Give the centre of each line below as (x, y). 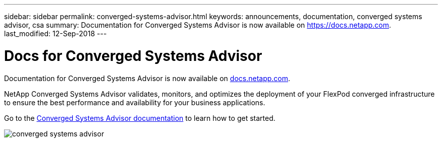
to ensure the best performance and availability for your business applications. (135, 102)
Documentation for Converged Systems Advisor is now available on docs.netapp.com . (147, 78)
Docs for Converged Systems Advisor (133, 56)
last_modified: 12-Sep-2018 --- (56, 33)
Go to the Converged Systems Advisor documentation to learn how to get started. (140, 118)
